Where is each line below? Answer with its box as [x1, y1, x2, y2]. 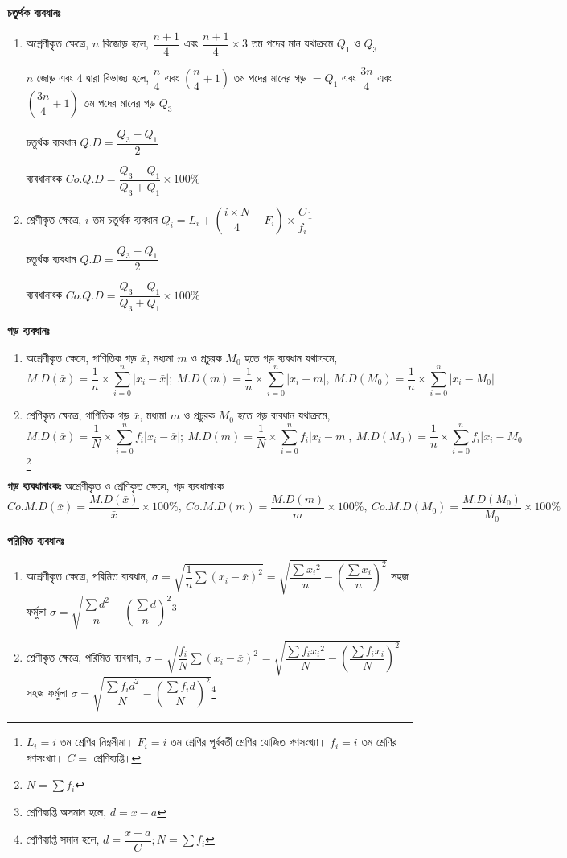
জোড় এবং [36, 69, 73, 86]
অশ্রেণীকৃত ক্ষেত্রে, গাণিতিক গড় [26, 349, 137, 365]
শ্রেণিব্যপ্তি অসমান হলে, [26, 803, 107, 820]
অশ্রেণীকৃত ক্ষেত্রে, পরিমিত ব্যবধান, [26, 567, 149, 584]
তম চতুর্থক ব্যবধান [92, 210, 158, 227]
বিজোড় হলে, [102, 35, 149, 52]
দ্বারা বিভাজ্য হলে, [86, 69, 150, 86]
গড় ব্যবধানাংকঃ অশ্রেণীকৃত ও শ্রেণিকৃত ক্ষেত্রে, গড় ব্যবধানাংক [7, 477, 224, 494]
